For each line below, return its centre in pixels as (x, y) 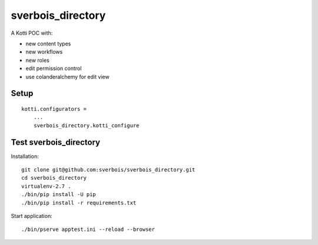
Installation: (25, 156)
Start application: (32, 216)
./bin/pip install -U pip (59, 195)
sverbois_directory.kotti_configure (86, 125)
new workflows (44, 52)
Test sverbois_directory (55, 142)
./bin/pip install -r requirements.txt (79, 203)
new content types (48, 44)
